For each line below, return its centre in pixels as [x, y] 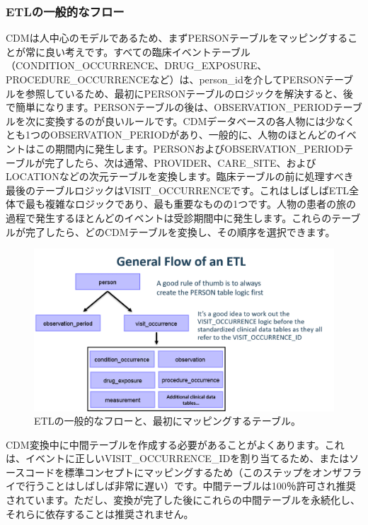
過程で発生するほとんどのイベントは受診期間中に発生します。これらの [169, 217]
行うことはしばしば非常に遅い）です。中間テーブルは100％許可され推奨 [190, 486]
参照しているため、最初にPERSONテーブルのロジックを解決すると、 [184, 93]
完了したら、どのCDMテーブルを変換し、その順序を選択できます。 [180, 231]
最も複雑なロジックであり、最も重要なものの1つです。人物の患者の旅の [190, 204]
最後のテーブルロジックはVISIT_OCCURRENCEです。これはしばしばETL [178, 190]
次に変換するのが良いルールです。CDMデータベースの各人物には [175, 120]
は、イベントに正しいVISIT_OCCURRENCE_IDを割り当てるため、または [178, 458]
